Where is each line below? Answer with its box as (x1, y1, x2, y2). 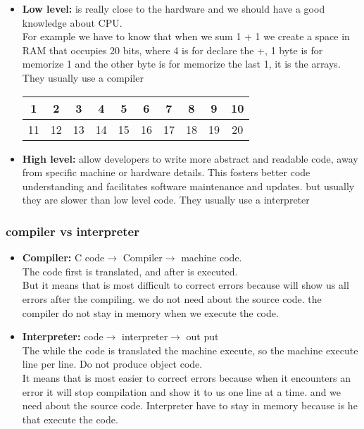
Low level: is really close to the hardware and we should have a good (22, 1, 325, 15)
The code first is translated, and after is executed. (22, 263, 238, 278)
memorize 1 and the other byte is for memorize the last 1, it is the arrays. (22, 56, 341, 71)
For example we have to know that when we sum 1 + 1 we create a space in (22, 29, 350, 44)
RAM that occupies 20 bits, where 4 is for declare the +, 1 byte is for (22, 42, 323, 57)
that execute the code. (22, 411, 118, 426)
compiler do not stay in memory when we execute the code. (22, 305, 279, 320)
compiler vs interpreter (6, 222, 139, 240)
